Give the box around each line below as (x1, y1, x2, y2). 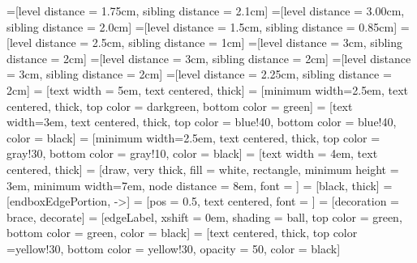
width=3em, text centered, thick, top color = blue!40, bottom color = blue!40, (6, 113, 397, 130)
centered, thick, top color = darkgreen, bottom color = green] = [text (6, 97, 353, 114)
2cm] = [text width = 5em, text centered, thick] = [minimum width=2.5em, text (6, 81, 409, 98)
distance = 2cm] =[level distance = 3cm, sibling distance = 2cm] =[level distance (6, 49, 411, 66)
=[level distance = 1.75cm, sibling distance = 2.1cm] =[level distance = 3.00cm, (6, 2, 405, 19)
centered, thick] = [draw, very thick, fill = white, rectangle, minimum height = (6, 160, 399, 177)
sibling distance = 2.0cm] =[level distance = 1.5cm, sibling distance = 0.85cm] (6, 18, 398, 35)
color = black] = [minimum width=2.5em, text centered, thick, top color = (6, 129, 380, 146)
